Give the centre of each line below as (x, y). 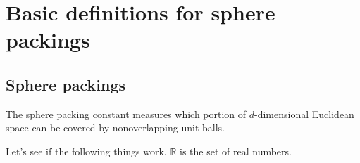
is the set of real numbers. (236, 151)
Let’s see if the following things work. (86, 151)
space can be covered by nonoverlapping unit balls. (115, 128)
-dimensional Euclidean (304, 113)
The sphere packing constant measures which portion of (126, 113)
